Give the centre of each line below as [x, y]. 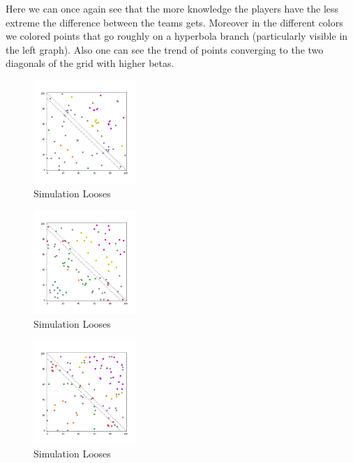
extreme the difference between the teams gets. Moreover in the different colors [174, 22]
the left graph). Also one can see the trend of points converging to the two [165, 49]
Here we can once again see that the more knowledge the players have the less [172, 8]
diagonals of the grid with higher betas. [90, 63]
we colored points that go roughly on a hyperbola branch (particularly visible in [177, 36]
